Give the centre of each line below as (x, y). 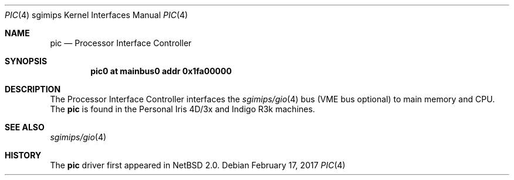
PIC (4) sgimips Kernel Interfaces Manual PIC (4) (97, 15)
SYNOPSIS (26, 61)
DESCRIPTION (33, 89)
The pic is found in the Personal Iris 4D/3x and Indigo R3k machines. (182, 109)
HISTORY (23, 155)
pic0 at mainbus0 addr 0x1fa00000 (161, 71)
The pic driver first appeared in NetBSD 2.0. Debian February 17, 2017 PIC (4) (198, 165)
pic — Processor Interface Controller (121, 43)
